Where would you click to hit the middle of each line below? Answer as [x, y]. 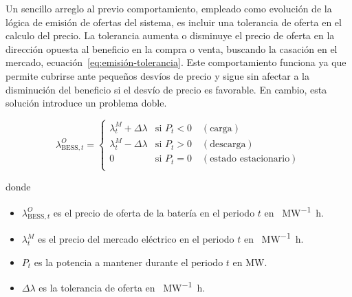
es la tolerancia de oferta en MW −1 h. [122, 286]
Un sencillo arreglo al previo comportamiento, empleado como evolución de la [169, 8]
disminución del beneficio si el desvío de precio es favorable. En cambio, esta [166, 89]
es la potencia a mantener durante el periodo [129, 262]
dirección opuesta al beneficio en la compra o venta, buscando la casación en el [172, 48]
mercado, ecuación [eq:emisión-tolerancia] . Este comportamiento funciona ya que [176, 62]
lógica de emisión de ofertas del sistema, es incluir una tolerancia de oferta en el [174, 22]
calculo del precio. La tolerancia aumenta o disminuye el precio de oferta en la [170, 35]
